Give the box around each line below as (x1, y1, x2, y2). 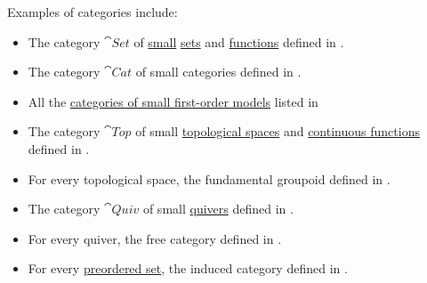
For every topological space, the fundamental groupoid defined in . (28, 169, 391, 188)
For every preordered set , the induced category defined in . (28, 259, 348, 278)
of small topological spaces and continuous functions (135, 122, 420, 141)
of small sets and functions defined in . (133, 32, 344, 51)
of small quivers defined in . (142, 199, 294, 218)
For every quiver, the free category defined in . (28, 229, 282, 247)
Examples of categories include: (7, 3, 178, 20)
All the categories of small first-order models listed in (28, 92, 318, 110)
